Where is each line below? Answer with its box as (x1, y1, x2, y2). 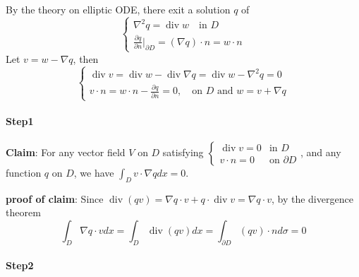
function (6, 165, 42, 179)
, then (73, 51, 99, 66)
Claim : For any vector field (6, 144, 126, 159)
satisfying (162, 144, 204, 159)
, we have (73, 165, 114, 179)
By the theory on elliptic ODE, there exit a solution (6, 2, 231, 16)
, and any (300, 144, 341, 159)
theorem (6, 205, 41, 220)
